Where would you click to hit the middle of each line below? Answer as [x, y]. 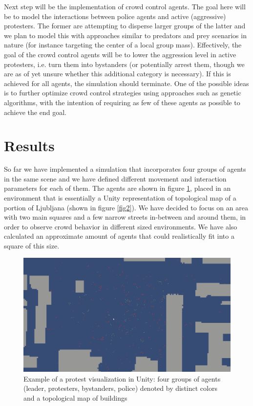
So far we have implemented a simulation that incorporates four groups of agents [125, 169]
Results [29, 146]
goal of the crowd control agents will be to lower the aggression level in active [120, 54]
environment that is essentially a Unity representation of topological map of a [120, 198]
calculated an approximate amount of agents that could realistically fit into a [119, 236]
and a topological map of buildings [75, 397]
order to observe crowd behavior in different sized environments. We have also [121, 226]
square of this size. [32, 246]
